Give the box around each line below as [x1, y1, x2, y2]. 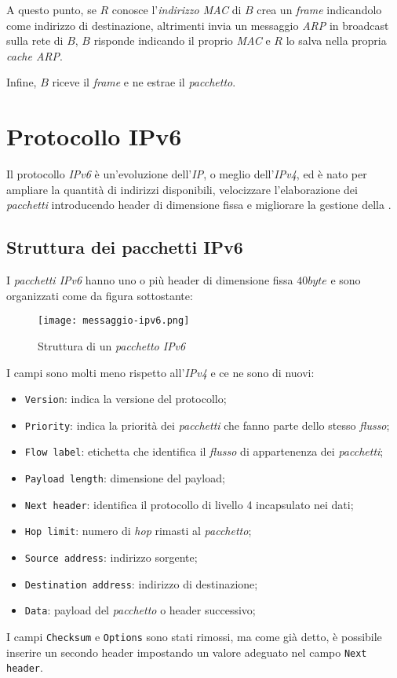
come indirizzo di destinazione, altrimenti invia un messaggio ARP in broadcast [6, 16, 389, 33]
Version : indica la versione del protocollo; [24, 390, 227, 407]
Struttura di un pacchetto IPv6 [38, 337, 186, 354]
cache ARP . [6, 47, 63, 64]
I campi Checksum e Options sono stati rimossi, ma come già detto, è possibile [6, 629, 382, 645]
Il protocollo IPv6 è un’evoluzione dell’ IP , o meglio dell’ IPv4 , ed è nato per [6, 166, 367, 182]
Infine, [6, 74, 37, 90]
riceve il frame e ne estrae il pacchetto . [52, 74, 236, 90]
